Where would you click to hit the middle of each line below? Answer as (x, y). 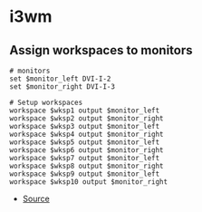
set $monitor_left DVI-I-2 (60, 79)
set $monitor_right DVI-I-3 (63, 87)
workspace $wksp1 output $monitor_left (85, 111)
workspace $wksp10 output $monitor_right (89, 182)
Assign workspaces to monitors (101, 50)
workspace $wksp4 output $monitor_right (87, 134)
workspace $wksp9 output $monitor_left (85, 174)
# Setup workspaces (46, 102)
